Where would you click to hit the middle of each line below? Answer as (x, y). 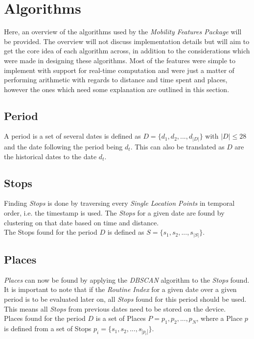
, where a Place (219, 318)
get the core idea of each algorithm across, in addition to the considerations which (127, 51)
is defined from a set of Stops (48, 328)
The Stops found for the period (51, 232)
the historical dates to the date (50, 156)
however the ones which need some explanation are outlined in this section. (117, 89)
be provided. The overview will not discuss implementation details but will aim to (127, 41)
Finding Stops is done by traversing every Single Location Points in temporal (119, 203)
